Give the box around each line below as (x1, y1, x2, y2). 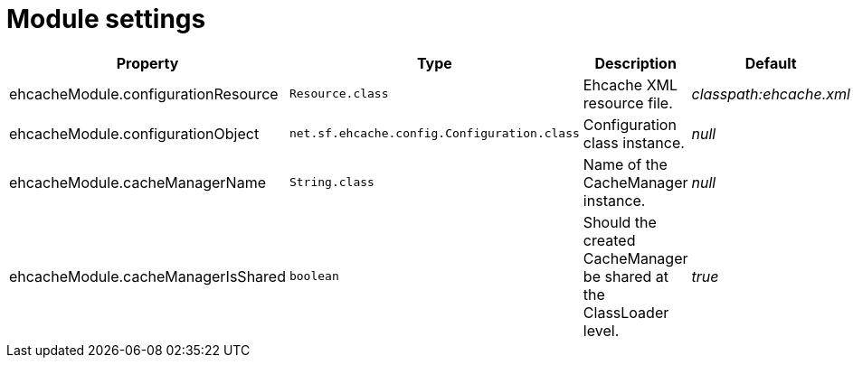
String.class (289, 175, 374, 190)
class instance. (583, 133, 685, 152)
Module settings (6, 4, 206, 34)
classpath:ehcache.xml (691, 84, 850, 103)
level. (583, 321, 620, 340)
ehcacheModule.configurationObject (9, 124, 260, 143)
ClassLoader (583, 303, 669, 322)
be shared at (583, 267, 668, 285)
